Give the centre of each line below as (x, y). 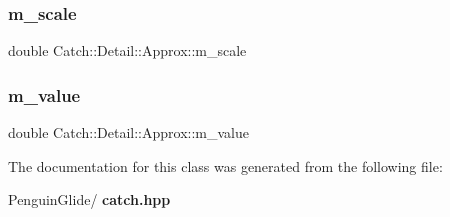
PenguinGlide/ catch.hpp (89, 199)
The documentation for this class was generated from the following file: (225, 165)
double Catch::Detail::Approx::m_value (128, 132)
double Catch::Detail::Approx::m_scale (127, 50)
